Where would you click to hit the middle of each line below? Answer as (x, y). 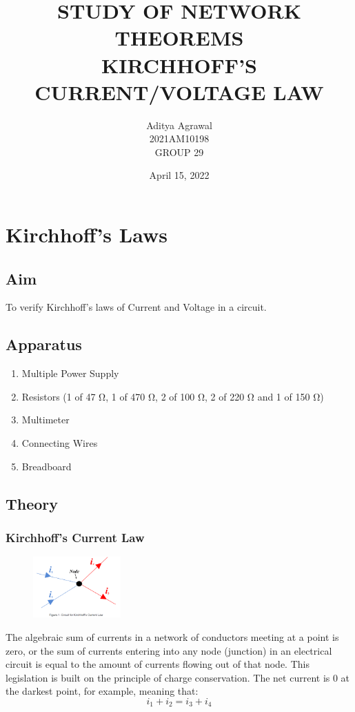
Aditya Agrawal (179, 125)
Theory (32, 503)
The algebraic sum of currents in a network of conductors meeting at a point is (172, 637)
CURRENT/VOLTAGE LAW (179, 92)
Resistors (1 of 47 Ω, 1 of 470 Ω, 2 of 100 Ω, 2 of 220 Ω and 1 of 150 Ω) (173, 396)
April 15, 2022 (179, 175)
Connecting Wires (60, 443)
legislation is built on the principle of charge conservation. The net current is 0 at (178, 677)
